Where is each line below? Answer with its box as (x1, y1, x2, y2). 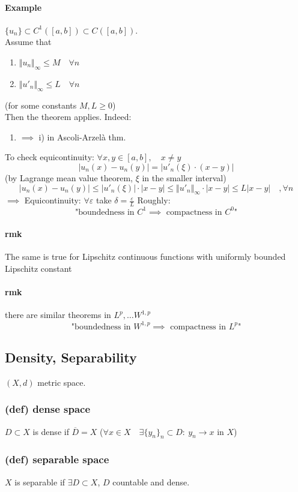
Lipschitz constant (5, 262, 72, 275)
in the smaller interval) (142, 171, 227, 184)
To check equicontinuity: (5, 151, 94, 163)
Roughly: (137, 194, 171, 206)
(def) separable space (5, 452, 109, 467)
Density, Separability (5, 347, 137, 366)
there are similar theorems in (5, 308, 111, 321)
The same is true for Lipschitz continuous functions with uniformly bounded (5, 250, 286, 263)
